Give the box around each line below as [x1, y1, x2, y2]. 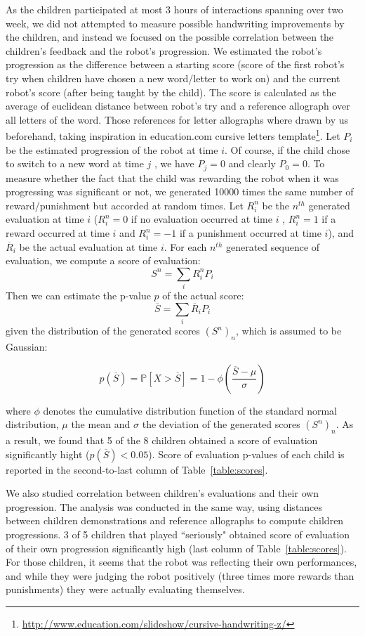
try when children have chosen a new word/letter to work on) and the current [6, 70, 340, 85]
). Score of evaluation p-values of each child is [148, 446, 345, 461]
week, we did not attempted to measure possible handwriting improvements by [6, 15, 345, 30]
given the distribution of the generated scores [6, 323, 200, 338]
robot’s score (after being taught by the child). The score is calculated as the [6, 84, 336, 99]
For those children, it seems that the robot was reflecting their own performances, [6, 554, 357, 569]
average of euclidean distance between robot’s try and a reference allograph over [6, 98, 350, 113]
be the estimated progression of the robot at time [6, 142, 218, 157]
